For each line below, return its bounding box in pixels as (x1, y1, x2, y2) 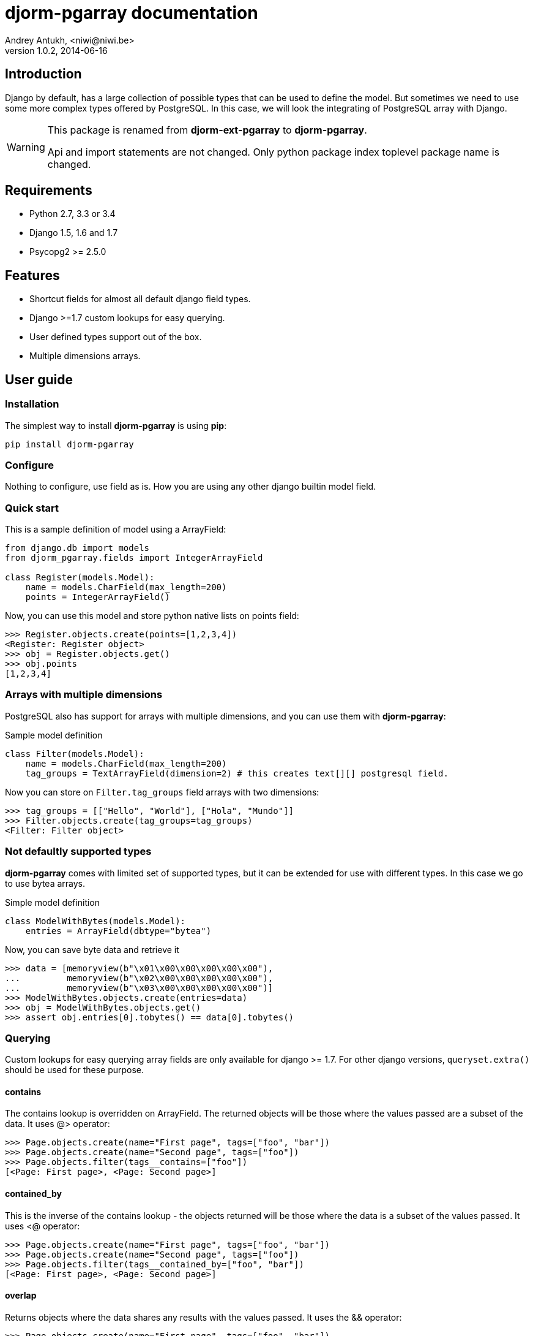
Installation (5, 398, 59, 411)
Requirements (5, 183, 92, 199)
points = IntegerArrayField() (25, 592, 170, 602)
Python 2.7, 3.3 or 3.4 (29, 208, 116, 219)
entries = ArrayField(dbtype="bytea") (25, 925, 212, 936)
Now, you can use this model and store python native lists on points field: (5, 610, 299, 621)
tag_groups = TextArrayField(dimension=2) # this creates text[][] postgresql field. (25, 768, 449, 778)
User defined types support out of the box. (29, 332, 202, 343)
